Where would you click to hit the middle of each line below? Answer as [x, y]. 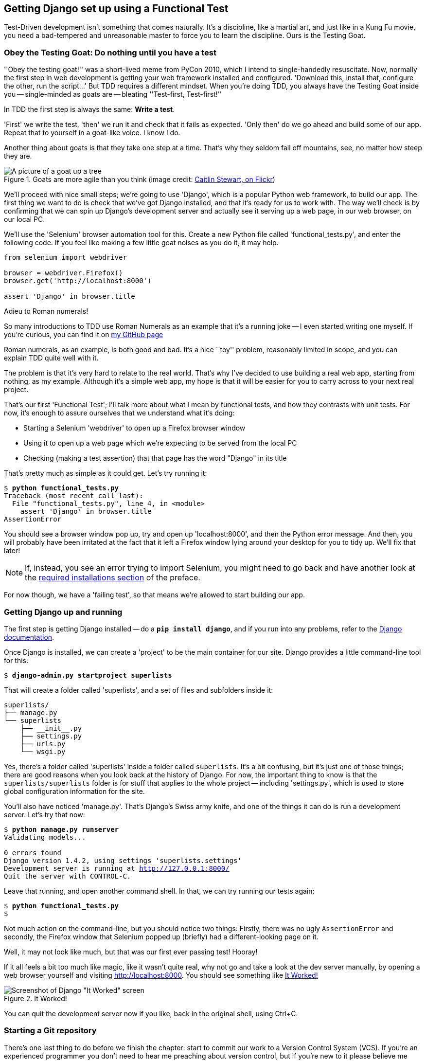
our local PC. [25, 219]
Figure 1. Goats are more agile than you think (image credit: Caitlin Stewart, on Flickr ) [140, 180]
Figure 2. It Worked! [35, 998]
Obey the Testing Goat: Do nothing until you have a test [110, 52]
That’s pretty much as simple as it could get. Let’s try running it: [106, 473]
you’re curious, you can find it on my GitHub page [84, 335]
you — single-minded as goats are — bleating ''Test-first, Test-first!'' [113, 94]
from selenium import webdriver [65, 258]
